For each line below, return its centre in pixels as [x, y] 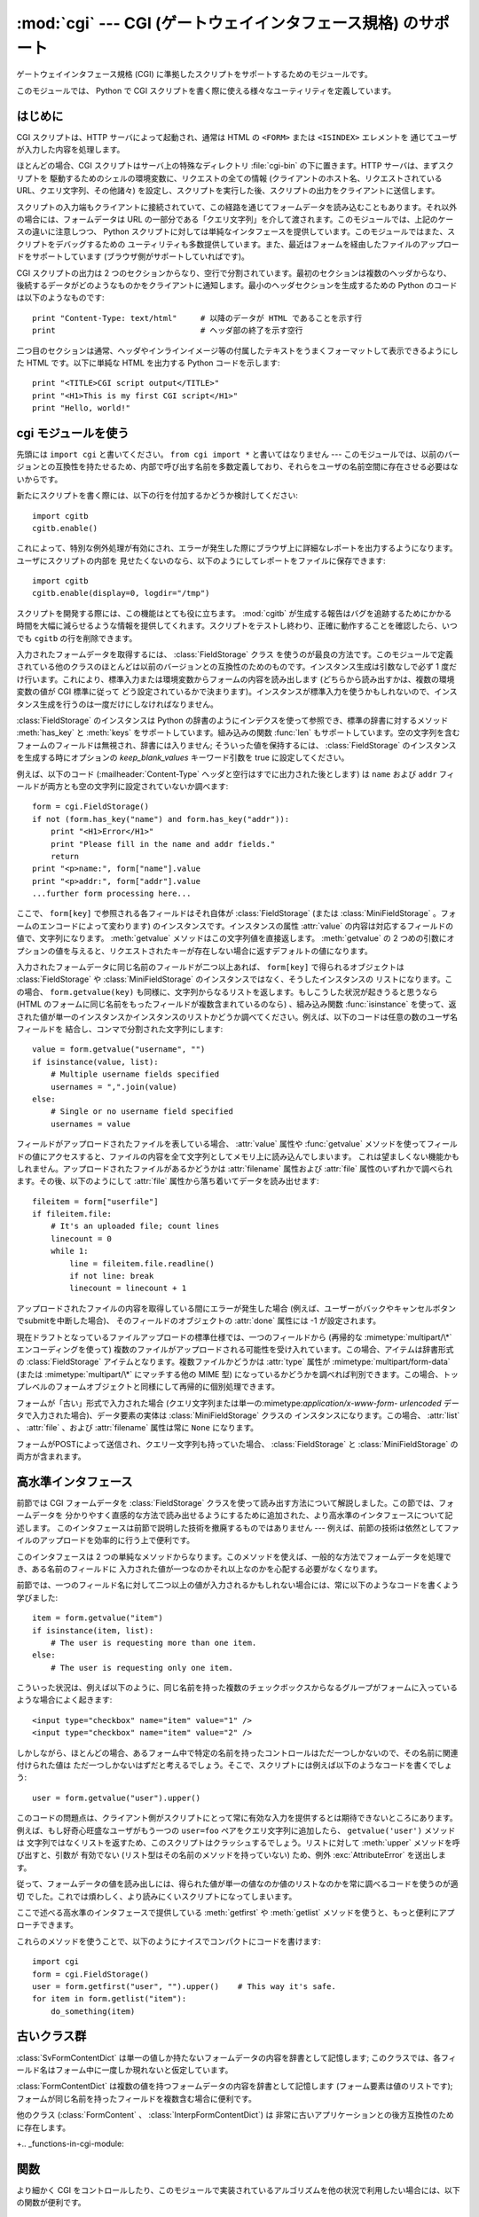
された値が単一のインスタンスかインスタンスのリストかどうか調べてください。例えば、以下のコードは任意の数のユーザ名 [237, 1016]
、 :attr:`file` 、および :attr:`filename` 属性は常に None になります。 [137, 1428]
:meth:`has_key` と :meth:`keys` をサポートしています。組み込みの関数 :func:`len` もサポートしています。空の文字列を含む [238, 732]
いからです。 [39, 479]
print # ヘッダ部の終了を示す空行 [168, 331]
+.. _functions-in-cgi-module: [70, 2143]
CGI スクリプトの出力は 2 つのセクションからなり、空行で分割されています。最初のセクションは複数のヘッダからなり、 [234, 273]
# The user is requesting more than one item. [153, 1642]
